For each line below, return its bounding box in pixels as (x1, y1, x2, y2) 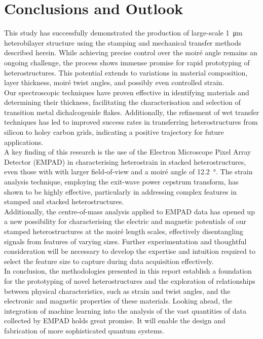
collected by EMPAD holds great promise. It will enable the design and (4, 315, 226, 326)
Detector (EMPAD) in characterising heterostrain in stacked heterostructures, (4, 156, 246, 167)
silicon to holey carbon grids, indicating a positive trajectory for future (4, 127, 224, 137)
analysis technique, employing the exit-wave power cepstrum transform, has (4, 176, 239, 187)
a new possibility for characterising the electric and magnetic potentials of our (4, 216, 247, 227)
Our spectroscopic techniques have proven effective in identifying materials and (4, 87, 249, 97)
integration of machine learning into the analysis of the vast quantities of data (4, 305, 246, 316)
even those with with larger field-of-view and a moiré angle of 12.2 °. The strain (4, 166, 253, 177)
